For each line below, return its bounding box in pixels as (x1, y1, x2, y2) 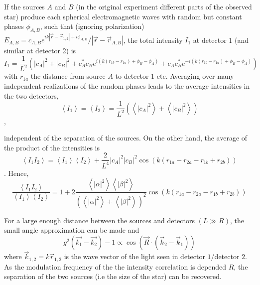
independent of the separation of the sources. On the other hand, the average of (4, 133, 248, 143)
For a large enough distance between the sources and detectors (4, 215, 195, 225)
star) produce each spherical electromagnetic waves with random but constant (4, 11, 242, 21)
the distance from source (30, 71, 106, 81)
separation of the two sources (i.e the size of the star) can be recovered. (4, 271, 222, 282)
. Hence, (4, 167, 29, 178)
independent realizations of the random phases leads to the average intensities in (4, 81, 250, 91)
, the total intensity (123, 34, 183, 45)
